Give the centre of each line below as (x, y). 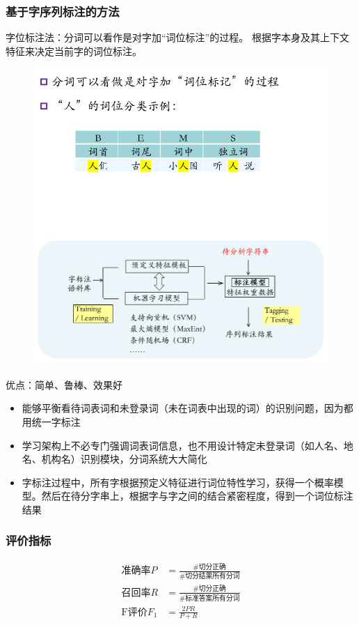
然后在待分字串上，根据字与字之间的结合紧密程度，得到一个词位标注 (197, 496)
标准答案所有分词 (213, 599)
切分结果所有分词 (213, 577)
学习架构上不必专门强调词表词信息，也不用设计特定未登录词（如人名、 (183, 445)
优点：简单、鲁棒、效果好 (64, 384)
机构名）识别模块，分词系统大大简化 (124, 459)
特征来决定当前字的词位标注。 (74, 51)
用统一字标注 (51, 421)
